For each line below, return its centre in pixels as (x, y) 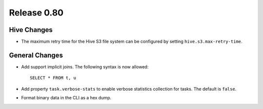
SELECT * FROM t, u (53, 78)
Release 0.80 (36, 13)
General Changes (36, 55)
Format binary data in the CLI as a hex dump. (66, 98)
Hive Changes (31, 30)
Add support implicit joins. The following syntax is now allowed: (85, 67)
